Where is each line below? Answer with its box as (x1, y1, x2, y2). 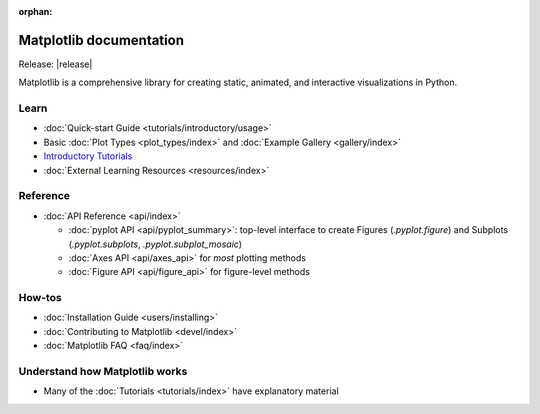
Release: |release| (18, 58, 93, 70)
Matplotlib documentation (18, 31, 185, 49)
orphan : (18, 6, 53, 17)
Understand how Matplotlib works (18, 365, 188, 378)
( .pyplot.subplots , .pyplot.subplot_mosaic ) (68, 238, 243, 250)
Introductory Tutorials (43, 150, 133, 162)
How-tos (18, 291, 62, 305)
